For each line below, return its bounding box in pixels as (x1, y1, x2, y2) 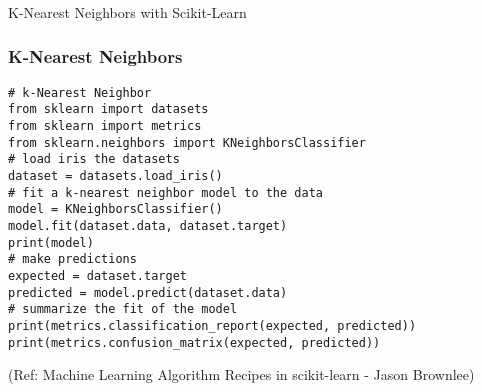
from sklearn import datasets (8, 102, 209, 117)
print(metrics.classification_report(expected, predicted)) (8, 318, 417, 333)
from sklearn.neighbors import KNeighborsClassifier (8, 135, 366, 150)
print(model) (8, 235, 94, 250)
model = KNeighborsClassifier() (8, 202, 223, 217)
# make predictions (8, 252, 137, 267)
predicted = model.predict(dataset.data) (8, 285, 288, 300)
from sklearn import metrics (8, 119, 202, 134)
